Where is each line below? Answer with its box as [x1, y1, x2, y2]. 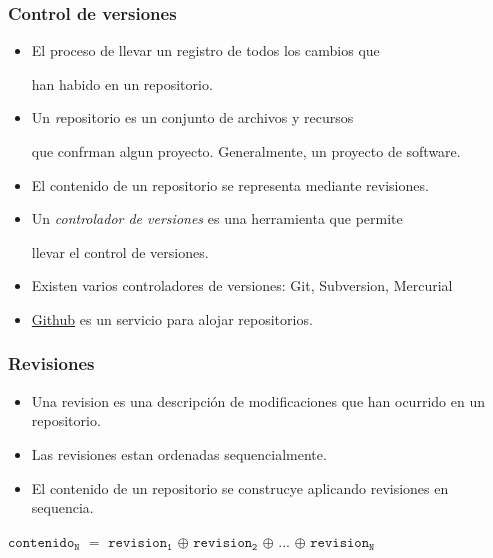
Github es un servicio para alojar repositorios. [31, 308, 313, 329]
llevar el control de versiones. [31, 241, 209, 262]
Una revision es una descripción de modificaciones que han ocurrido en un [31, 390, 485, 411]
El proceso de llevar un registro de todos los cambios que [31, 40, 380, 61]
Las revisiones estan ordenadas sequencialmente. [31, 443, 327, 464]
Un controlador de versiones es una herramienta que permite [31, 208, 403, 229]
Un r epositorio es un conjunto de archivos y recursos [31, 107, 354, 128]
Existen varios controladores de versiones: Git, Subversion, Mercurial [31, 275, 453, 296]
